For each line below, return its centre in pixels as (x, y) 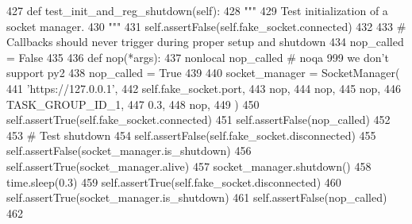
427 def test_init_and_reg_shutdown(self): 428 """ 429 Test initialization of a (197, 10)
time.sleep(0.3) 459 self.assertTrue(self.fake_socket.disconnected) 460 (174, 182)
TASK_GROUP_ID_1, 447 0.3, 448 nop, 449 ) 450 (133, 104)
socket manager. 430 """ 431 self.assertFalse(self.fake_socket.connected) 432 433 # (206, 26)
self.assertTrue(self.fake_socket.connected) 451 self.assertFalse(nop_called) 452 (198, 120)
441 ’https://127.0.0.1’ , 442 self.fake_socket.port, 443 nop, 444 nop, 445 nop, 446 (204, 88)
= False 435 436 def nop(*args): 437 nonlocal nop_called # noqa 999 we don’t (198, 57)
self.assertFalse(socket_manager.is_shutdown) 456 (129, 151)
